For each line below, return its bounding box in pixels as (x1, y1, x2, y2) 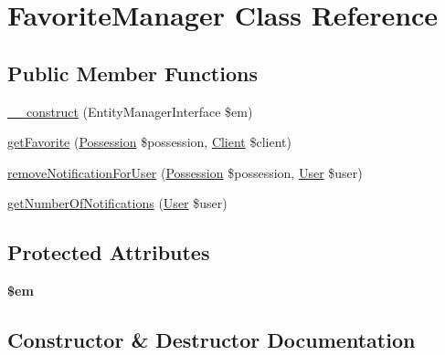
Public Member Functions (7, 58, 258, 87)
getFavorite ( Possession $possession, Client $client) (7, 132, 291, 151)
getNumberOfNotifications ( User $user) (7, 193, 228, 213)
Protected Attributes (7, 238, 210, 266)
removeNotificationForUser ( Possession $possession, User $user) (7, 162, 363, 182)
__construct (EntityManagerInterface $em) (7, 101, 253, 120)
